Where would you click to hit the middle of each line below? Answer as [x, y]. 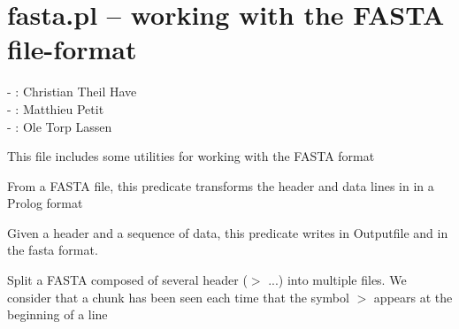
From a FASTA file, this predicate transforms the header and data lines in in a [221, 185]
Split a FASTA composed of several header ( [127, 280]
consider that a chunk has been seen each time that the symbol [178, 297]
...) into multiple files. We [337, 280]
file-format [72, 49]
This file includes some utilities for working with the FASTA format [191, 156]
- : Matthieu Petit [56, 108]
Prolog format [45, 203]
